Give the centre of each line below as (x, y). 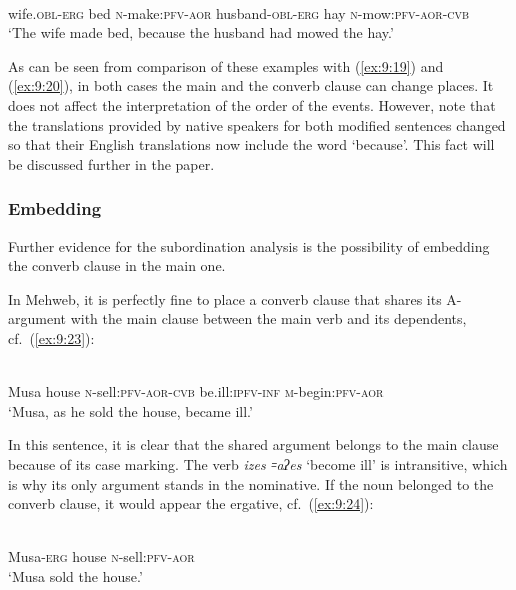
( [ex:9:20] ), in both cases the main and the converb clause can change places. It (251, 85)
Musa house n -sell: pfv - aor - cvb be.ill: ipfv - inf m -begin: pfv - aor (196, 391)
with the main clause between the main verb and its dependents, (268, 318)
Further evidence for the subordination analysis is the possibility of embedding (249, 245)
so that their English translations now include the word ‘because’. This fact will (251, 144)
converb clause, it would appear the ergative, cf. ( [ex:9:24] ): (191, 503)
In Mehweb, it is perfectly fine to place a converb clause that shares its (225, 298)
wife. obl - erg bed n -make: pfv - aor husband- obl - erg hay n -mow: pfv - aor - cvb (239, 12)
